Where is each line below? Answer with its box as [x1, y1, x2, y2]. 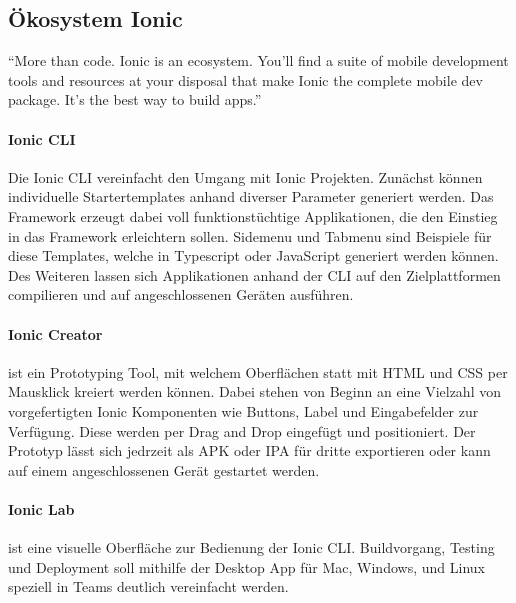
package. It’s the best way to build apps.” [8, 89, 262, 110]
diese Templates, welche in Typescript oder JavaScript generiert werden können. [8, 245, 499, 266]
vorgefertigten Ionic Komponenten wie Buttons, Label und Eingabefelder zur [8, 400, 479, 421]
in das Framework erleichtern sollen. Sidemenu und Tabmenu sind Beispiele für [8, 225, 492, 246]
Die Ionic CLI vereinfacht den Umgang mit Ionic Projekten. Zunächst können [8, 166, 483, 187]
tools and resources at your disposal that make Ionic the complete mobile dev [8, 69, 483, 90]
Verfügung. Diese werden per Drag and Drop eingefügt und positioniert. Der [8, 420, 476, 441]
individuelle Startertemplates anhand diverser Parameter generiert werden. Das [8, 186, 494, 207]
